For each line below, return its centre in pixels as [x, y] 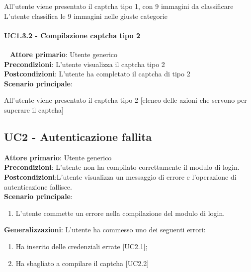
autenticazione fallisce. [38, 186]
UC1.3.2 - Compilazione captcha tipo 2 [72, 35]
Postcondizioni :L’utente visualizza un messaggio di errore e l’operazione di [120, 176]
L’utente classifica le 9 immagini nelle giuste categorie [86, 16]
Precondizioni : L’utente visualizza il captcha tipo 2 [84, 64]
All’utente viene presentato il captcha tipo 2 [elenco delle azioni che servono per [125, 100]
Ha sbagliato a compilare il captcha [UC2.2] [82, 263]
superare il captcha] [34, 109]
